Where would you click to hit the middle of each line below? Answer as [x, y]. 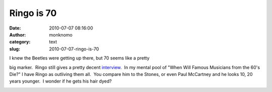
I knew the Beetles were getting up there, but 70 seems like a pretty [79, 58]
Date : [15, 28]
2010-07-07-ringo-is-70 [74, 49]
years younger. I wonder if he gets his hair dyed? [60, 81]
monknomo [61, 34]
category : [20, 42]
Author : [18, 34]
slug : [15, 49]
